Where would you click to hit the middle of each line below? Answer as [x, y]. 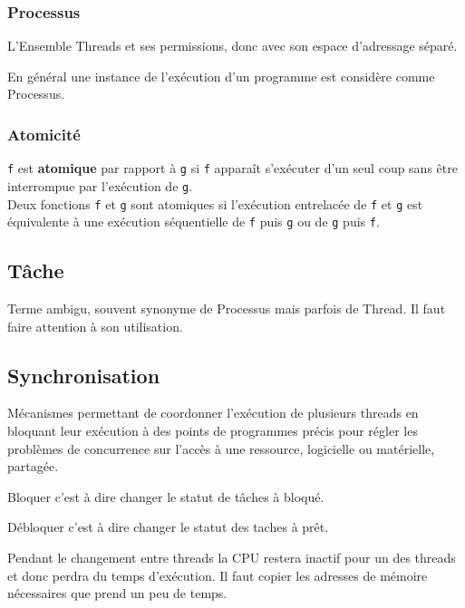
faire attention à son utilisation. [95, 326]
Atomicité [44, 134]
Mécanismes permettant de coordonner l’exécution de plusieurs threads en [213, 413]
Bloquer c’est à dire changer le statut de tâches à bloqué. [166, 496]
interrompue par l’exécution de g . [100, 185]
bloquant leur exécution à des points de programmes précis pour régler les [213, 431]
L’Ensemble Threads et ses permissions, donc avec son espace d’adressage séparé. [232, 46]
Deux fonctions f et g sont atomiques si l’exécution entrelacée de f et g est [215, 203]
